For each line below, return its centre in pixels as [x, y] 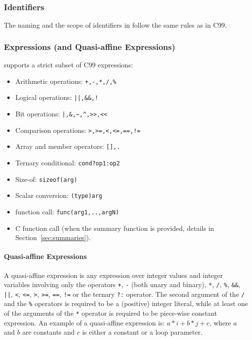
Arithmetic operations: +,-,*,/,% [66, 81]
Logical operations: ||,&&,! [57, 97]
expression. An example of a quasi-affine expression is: [84, 322]
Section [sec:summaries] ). [53, 237]
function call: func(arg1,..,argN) [67, 211]
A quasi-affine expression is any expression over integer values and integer [114, 275]
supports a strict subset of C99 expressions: [68, 65]
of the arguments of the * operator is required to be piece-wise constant [110, 313]
